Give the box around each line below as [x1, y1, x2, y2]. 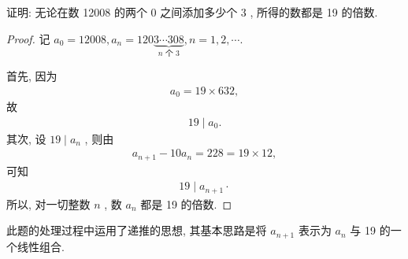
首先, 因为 [6, 68, 57, 84]
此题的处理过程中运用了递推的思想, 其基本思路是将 [6, 222, 267, 239]
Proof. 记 [6, 30, 50, 46]
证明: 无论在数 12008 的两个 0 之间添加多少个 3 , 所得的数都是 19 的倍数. [6, 4, 378, 20]
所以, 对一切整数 [6, 195, 91, 212]
